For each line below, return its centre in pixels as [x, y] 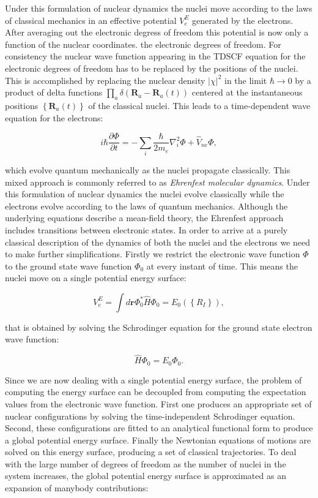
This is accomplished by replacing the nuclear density [105, 80]
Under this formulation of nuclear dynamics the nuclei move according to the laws [159, 8]
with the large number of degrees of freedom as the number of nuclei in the [146, 463]
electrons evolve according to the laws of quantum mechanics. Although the [146, 206]
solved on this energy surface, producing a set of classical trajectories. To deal [151, 452]
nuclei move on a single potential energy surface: [96, 278]
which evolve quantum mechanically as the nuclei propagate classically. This [148, 169]
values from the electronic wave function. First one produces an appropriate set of [158, 403]
